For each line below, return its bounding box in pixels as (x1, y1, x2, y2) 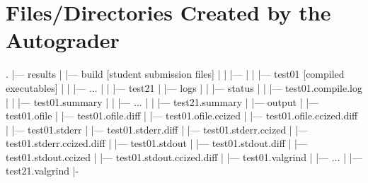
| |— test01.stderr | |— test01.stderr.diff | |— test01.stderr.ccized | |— (6, 122, 309, 136)
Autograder (6, 25, 120, 54)
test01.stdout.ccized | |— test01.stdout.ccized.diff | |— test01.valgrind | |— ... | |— (6, 149, 362, 164)
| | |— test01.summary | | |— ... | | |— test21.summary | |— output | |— (6, 94, 319, 109)
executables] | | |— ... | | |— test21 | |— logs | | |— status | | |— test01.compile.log (6, 80, 363, 95)
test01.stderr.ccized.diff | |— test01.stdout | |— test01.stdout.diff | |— (6, 136, 307, 150)
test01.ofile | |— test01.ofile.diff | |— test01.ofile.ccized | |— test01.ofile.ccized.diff (6, 108, 358, 123)
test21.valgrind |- (6, 163, 79, 178)
